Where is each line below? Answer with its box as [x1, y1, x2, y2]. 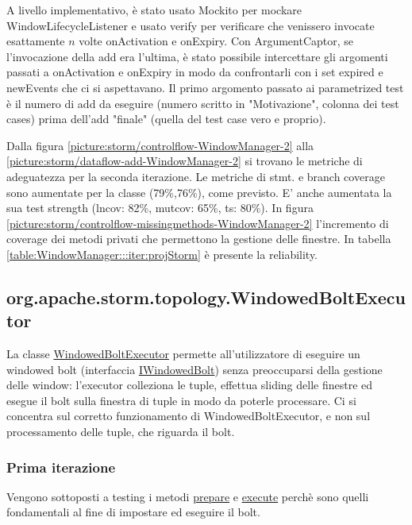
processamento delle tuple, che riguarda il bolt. [6, 423, 235, 440]
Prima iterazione [6, 457, 116, 477]
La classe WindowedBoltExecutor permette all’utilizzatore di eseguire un [6, 345, 360, 362]
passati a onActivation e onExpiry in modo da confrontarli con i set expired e [6, 64, 383, 80]
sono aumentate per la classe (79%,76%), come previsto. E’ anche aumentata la [6, 183, 392, 200]
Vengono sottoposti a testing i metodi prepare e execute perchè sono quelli [6, 488, 369, 504]
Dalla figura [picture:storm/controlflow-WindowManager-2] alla [6, 137, 314, 153]
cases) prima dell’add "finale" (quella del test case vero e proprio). [6, 110, 326, 127]
